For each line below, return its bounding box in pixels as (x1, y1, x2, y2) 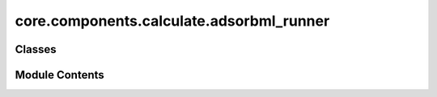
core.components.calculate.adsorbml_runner (15, 12, 330, 30)
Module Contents (15, 68, 104, 82)
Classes (15, 42, 57, 56)
